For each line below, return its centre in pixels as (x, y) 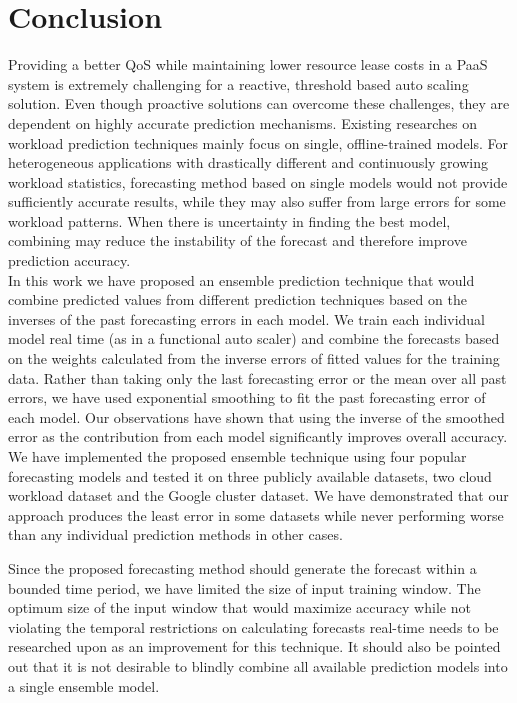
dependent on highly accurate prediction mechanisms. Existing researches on (242, 122)
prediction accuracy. (69, 260)
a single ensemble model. (84, 685)
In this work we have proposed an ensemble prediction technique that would (241, 279)
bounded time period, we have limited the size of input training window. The (244, 587)
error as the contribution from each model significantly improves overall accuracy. (258, 436)
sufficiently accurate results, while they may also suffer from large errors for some (257, 201)
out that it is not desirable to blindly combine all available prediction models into (258, 665)
